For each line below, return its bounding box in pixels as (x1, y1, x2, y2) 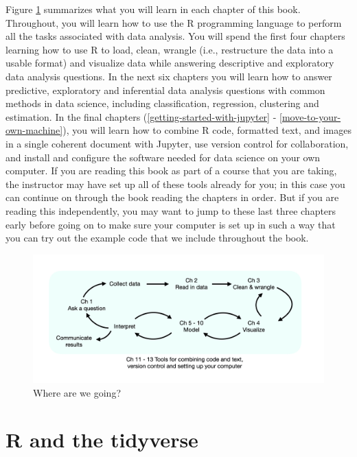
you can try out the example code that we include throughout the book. (5, 231, 309, 245)
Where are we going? (33, 385, 122, 399)
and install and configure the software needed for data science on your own (5, 150, 321, 164)
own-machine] (5, 123, 63, 137)
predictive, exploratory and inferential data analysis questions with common (5, 82, 325, 97)
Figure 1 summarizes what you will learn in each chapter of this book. (5, 2, 301, 16)
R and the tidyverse (5, 425, 198, 454)
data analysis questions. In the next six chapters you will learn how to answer (5, 69, 332, 83)
